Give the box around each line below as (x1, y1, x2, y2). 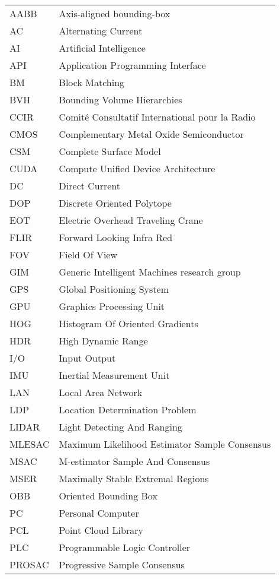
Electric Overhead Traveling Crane (59, 213, 203, 227)
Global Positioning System (59, 282, 169, 296)
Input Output (59, 351, 116, 365)
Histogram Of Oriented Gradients (59, 317, 198, 330)
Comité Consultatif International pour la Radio (59, 110, 256, 124)
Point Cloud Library (59, 523, 143, 537)
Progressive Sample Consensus (59, 558, 185, 571)
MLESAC (9, 437, 50, 451)
